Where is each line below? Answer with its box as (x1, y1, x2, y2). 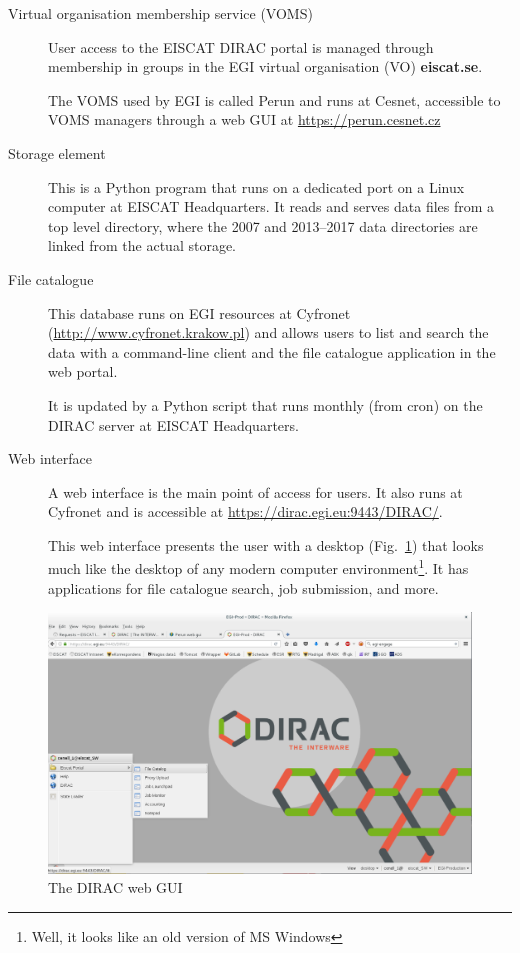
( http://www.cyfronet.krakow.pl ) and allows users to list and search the (48, 322, 489, 343)
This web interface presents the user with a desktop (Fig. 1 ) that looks (48, 534, 484, 555)
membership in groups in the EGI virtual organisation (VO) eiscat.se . (48, 56, 483, 77)
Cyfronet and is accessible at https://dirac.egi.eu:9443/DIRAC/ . (48, 501, 443, 522)
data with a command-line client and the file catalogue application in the (48, 341, 496, 362)
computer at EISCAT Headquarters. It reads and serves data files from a (48, 196, 495, 217)
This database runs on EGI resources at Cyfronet (48, 302, 351, 323)
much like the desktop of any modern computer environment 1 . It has (48, 555, 469, 579)
